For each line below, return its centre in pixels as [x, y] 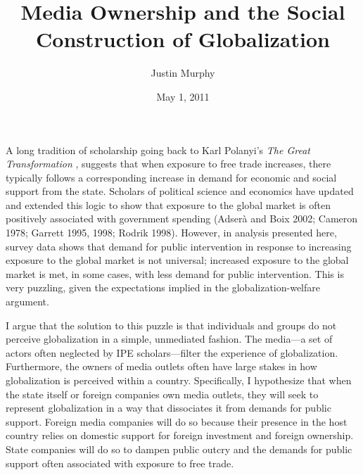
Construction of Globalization [183, 39]
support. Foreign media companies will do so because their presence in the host [177, 421]
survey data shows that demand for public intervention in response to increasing [179, 246]
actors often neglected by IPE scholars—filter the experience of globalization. [172, 352]
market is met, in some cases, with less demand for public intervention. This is [175, 273]
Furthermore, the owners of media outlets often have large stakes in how [161, 366]
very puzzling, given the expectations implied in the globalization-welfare [163, 287]
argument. [27, 302]
